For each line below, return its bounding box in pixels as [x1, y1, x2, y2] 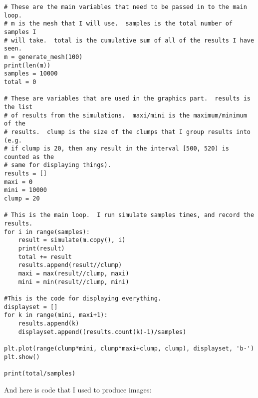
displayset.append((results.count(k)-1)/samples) [18, 328, 187, 335]
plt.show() [4, 353, 40, 360]
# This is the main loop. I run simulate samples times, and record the [4, 211, 255, 219]
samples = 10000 [4, 70, 58, 77]
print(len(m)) [4, 61, 51, 69]
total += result [18, 253, 72, 260]
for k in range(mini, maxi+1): [4, 311, 108, 319]
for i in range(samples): [4, 228, 90, 235]
